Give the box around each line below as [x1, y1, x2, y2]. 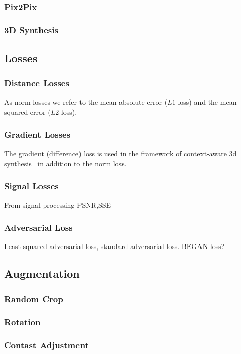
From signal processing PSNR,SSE [4, 199, 111, 210]
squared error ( [4, 107, 51, 117]
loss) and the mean [178, 96, 237, 107]
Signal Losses [4, 180, 59, 192]
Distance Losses [4, 77, 69, 89]
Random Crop [4, 292, 63, 305]
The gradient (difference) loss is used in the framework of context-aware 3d [4, 148, 237, 159]
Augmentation [4, 266, 80, 281]
